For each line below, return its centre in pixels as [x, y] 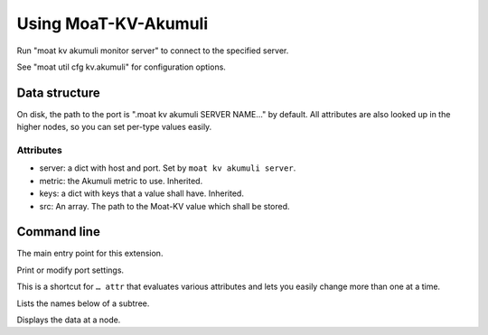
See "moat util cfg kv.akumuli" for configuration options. [121, 67]
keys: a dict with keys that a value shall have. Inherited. [141, 193]
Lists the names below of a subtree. [83, 303]
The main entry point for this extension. [90, 254]
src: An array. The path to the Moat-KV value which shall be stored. [164, 206]
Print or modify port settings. [70, 270]
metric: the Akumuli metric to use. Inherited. [121, 181]
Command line [59, 232]
